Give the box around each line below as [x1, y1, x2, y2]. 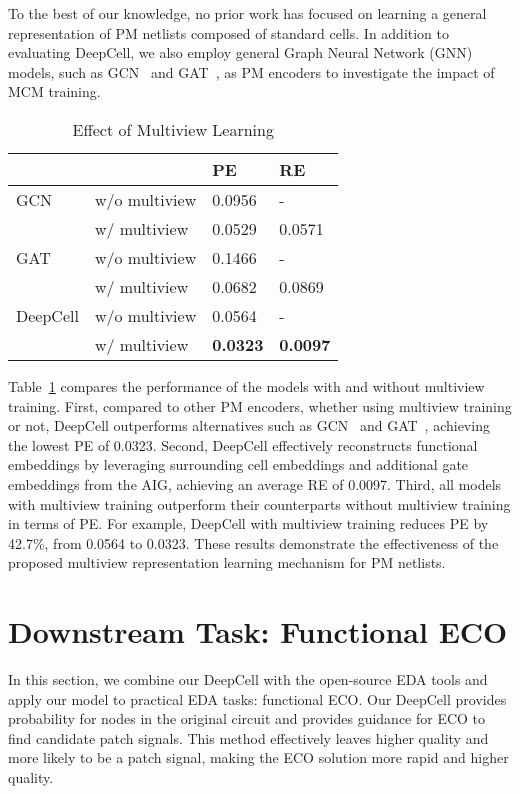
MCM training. [8, 81, 101, 102]
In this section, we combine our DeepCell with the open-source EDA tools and [8, 669, 488, 690]
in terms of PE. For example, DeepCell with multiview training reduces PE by [8, 513, 489, 534]
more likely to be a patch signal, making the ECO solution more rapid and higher [8, 747, 509, 768]
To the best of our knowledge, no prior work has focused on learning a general [8, 3, 487, 23]
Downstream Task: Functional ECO [8, 611, 508, 652]
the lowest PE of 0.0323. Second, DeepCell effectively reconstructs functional [8, 434, 478, 455]
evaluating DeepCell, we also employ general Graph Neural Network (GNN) [8, 42, 473, 63]
